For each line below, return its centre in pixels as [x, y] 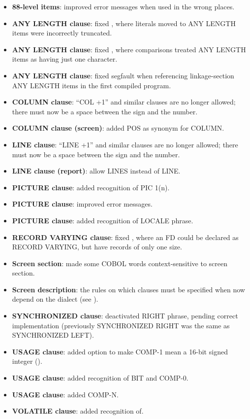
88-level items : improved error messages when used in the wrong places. [123, 6]
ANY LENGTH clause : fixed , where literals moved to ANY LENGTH [124, 23]
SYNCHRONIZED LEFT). [53, 335]
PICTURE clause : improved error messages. [82, 204]
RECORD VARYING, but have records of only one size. [97, 247]
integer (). [27, 361]
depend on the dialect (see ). [55, 299]
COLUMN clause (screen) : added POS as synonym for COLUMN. [118, 128]
